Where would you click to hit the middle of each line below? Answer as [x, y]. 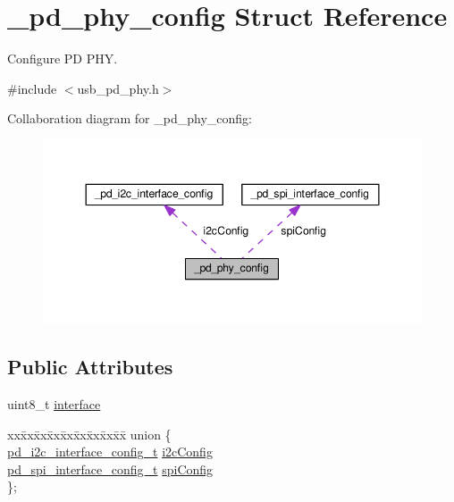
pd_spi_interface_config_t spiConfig [110, 469]
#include [32, 88]
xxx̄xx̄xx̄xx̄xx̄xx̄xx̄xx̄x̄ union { [89, 434]
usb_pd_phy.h [118, 88]
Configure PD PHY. [63, 59]
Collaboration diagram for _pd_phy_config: [130, 118]
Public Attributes [90, 367]
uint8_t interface [54, 403]
